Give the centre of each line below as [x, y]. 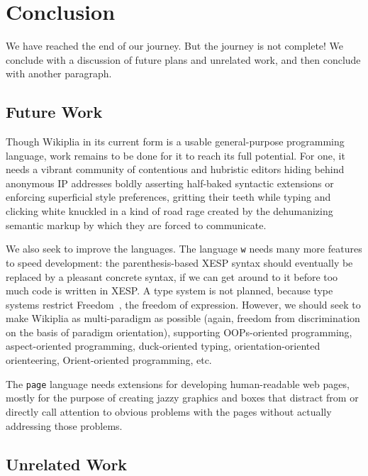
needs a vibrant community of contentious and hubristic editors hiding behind [175, 169]
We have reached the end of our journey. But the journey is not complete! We [175, 46]
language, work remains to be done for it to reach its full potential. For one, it [175, 155]
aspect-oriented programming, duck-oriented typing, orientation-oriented [163, 346]
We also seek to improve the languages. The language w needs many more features [184, 249]
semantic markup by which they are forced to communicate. [136, 225]
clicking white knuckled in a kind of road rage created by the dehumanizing [169, 211]
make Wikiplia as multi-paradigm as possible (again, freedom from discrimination [183, 318]
